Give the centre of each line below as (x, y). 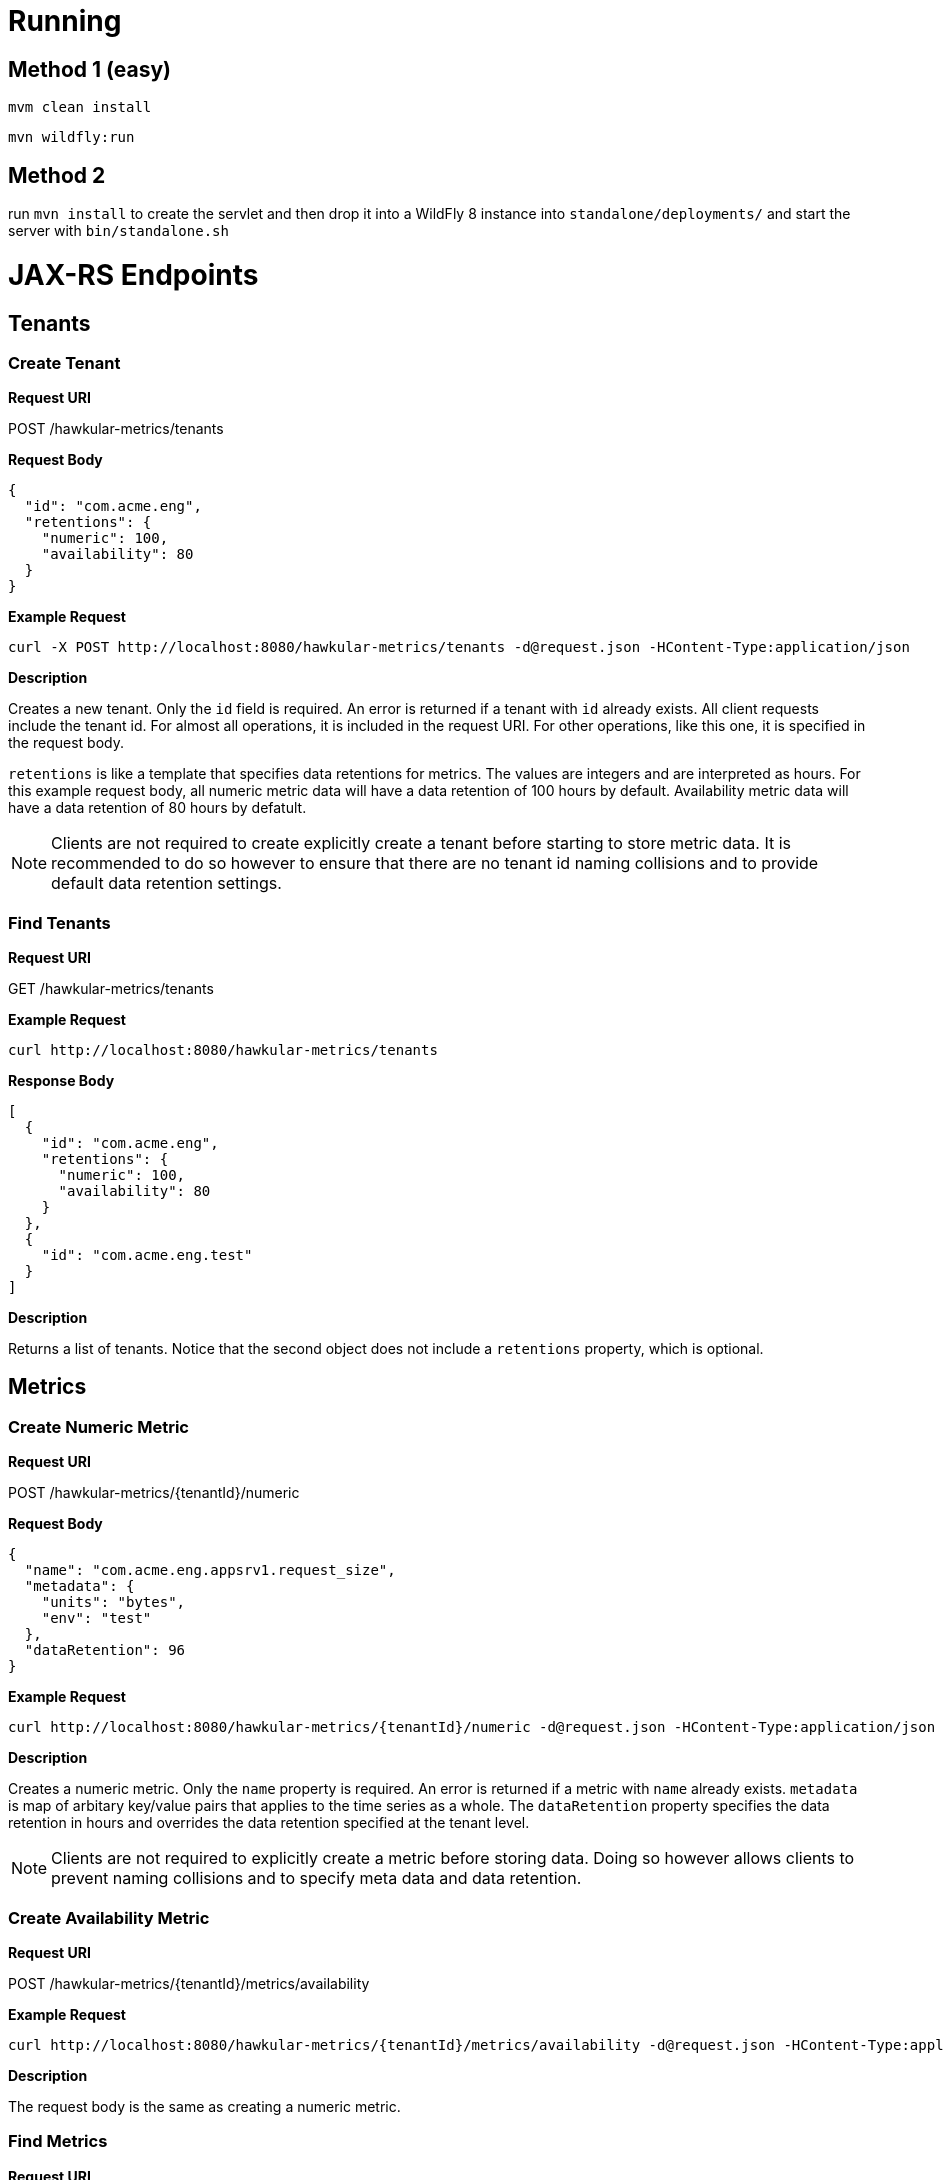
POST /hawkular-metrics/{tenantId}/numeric (154, 1493)
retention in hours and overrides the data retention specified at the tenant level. (269, 1823)
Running (65, 21)
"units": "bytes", (113, 1602)
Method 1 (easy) (90, 69)
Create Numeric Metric (98, 1426)
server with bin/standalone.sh (118, 231)
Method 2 (57, 175)
